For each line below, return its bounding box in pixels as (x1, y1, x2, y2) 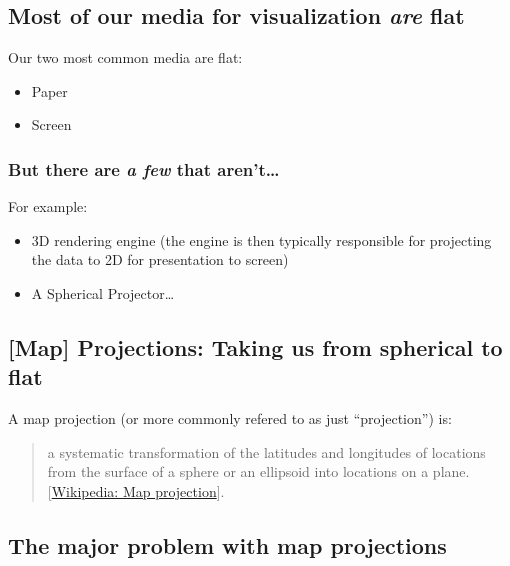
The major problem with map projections (8, 529, 447, 560)
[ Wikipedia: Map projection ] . (47, 480, 225, 501)
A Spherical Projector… (31, 282, 175, 303)
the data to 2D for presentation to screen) (31, 249, 289, 270)
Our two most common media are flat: (8, 47, 243, 68)
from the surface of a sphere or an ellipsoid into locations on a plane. (47, 461, 470, 482)
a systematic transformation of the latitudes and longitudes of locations (47, 441, 486, 462)
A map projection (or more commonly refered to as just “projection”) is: (8, 408, 452, 429)
